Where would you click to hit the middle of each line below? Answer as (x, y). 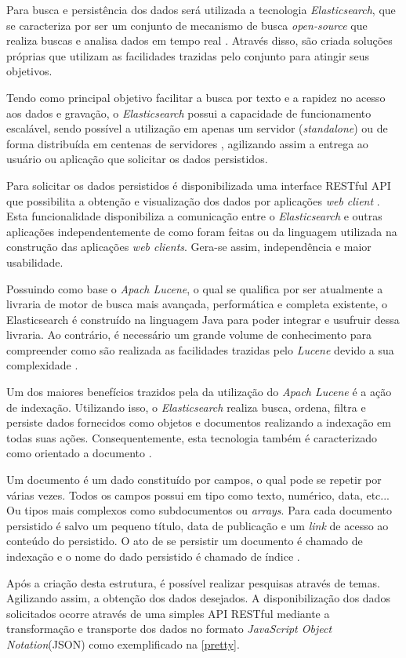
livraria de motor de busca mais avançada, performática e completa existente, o (197, 304)
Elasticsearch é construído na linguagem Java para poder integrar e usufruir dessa (203, 319)
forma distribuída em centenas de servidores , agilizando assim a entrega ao (187, 143)
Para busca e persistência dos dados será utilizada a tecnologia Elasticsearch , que (201, 9)
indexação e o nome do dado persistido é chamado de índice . (153, 556)
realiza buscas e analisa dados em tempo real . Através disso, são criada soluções (199, 40)
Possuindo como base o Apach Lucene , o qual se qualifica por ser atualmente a (195, 288)
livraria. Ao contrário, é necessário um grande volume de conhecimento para (189, 334)
